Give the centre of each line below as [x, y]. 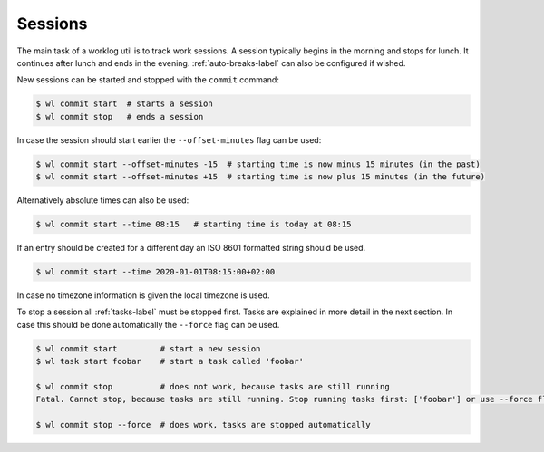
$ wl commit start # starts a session [124, 104]
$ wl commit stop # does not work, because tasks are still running [213, 386]
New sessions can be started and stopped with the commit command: [148, 80]
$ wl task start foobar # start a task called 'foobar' [170, 361]
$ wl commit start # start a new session [148, 348]
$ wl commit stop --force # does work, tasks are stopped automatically [203, 425]
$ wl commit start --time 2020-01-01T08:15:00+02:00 [155, 272]
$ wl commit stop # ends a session [120, 116]
